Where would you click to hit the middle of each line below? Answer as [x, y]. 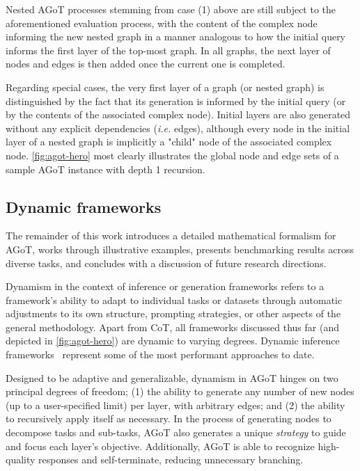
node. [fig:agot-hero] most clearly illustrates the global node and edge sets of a [172, 155]
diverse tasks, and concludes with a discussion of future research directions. [166, 263]
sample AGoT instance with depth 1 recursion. [105, 169]
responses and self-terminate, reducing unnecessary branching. [171, 460]
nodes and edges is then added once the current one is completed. [146, 64]
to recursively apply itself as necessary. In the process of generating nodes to [169, 418]
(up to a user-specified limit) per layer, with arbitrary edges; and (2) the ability [175, 405]
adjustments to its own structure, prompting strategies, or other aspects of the [173, 313]
